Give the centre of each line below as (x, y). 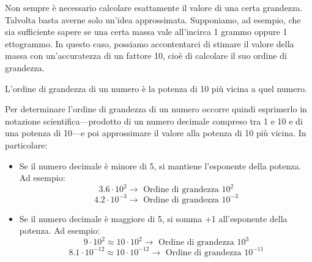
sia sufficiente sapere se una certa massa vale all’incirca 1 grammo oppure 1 (146, 32)
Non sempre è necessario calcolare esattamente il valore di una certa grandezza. (154, 7)
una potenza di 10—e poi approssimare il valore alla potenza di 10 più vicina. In (156, 133)
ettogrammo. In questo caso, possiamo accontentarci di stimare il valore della (150, 43)
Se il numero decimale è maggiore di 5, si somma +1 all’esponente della (153, 218)
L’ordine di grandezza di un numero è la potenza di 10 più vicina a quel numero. (156, 88)
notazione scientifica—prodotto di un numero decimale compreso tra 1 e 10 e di (154, 121)
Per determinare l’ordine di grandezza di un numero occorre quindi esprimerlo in (156, 109)
